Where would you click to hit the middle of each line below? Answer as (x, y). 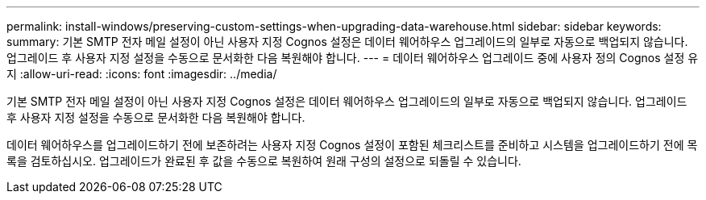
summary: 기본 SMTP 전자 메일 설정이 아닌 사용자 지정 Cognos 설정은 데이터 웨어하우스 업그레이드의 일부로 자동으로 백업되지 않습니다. (347, 42)
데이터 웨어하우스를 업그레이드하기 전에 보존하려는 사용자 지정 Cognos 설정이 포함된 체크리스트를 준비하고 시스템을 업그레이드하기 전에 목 (352, 145)
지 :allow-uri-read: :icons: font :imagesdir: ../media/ (142, 74)
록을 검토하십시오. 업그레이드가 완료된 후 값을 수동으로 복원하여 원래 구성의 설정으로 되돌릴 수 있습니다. (264, 161)
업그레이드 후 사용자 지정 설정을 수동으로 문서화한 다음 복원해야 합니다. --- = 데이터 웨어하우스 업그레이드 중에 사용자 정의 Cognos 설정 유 (353, 58)
